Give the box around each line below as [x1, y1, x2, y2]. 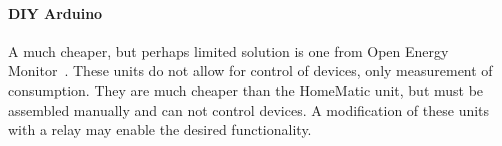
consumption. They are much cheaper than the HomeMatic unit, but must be [8, 79, 484, 100]
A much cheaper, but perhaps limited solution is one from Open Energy [8, 40, 449, 61]
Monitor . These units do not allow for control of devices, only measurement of [8, 60, 493, 81]
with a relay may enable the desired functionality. [8, 119, 312, 140]
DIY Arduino [8, 2, 103, 23]
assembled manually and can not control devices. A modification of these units [8, 99, 490, 120]
